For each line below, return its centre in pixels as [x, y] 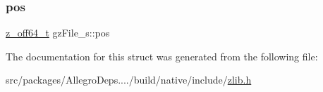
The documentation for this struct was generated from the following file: [162, 56]
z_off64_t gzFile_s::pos [58, 33]
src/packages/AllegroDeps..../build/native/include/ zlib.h [129, 80]
